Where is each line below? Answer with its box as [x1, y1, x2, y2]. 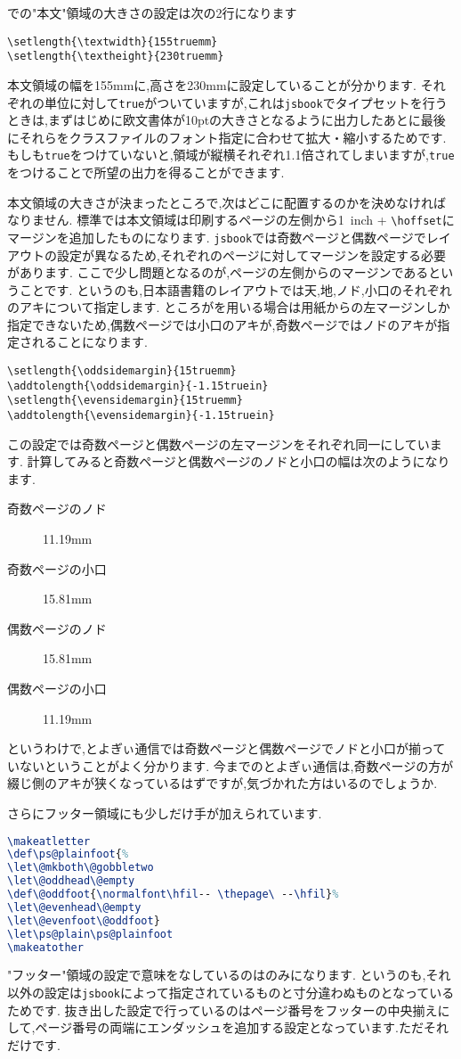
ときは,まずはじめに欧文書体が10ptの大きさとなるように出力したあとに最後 [7, 111, 446, 129]
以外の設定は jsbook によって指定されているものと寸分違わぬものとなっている [7, 983, 455, 1002]
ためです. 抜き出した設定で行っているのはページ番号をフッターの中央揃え [7, 1000, 438, 1019]
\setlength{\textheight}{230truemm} [7, 50, 224, 63]
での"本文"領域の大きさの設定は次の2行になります [7, 4, 297, 21]
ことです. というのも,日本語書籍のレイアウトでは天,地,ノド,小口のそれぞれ [19, 280, 452, 299]
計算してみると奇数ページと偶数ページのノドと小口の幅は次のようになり [27, 452, 450, 471]
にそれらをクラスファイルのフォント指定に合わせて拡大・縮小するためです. [7, 127, 447, 146]
